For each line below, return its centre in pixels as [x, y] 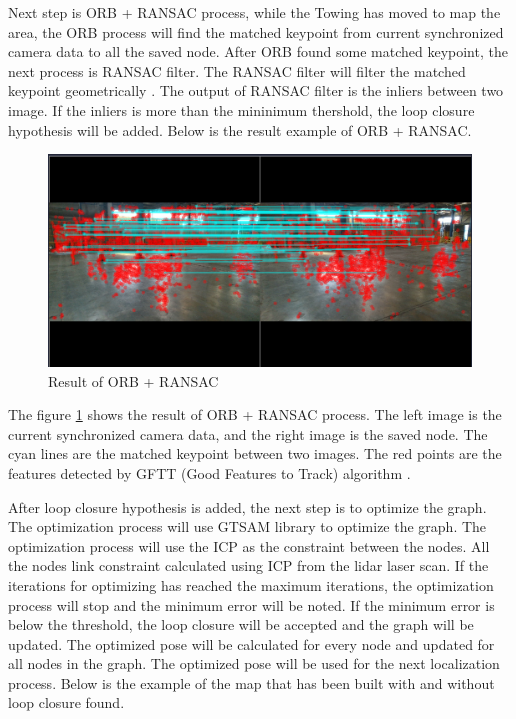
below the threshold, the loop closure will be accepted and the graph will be [241, 624]
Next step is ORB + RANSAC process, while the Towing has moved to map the [254, 12]
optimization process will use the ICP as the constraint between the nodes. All [249, 545]
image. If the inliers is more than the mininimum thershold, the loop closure [241, 109]
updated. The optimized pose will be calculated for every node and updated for [251, 643]
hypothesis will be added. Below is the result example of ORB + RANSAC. [240, 129]
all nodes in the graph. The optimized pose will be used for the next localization [254, 663]
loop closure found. [66, 702]
